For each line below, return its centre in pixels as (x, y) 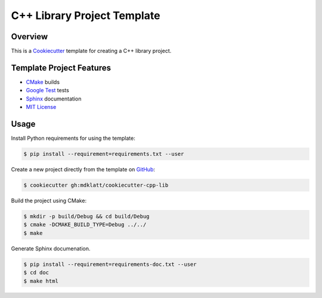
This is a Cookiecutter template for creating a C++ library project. (91, 51)
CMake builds (43, 82)
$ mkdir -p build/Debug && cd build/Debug (86, 216)
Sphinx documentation (54, 99)
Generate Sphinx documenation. (51, 248)
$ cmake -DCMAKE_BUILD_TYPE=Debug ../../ (85, 225)
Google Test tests (48, 90)
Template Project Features (61, 68)
